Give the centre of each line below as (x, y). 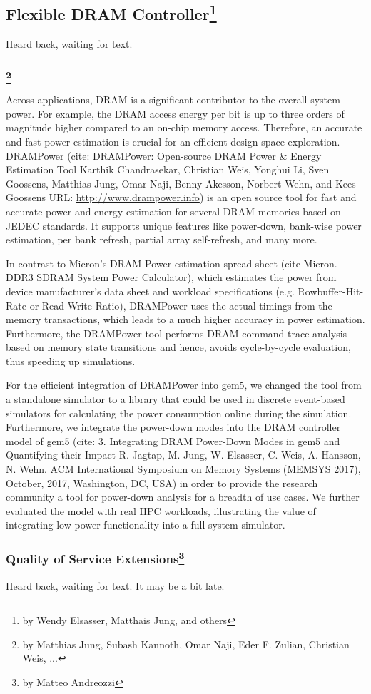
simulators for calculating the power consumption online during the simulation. (179, 413)
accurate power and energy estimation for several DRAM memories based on (173, 211)
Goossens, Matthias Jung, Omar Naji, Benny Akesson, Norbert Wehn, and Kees (181, 183)
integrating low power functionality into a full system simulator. (146, 525)
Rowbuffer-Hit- (331, 291)
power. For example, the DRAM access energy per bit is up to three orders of (175, 113)
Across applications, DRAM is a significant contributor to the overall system (173, 99)
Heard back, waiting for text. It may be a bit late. (115, 585)
